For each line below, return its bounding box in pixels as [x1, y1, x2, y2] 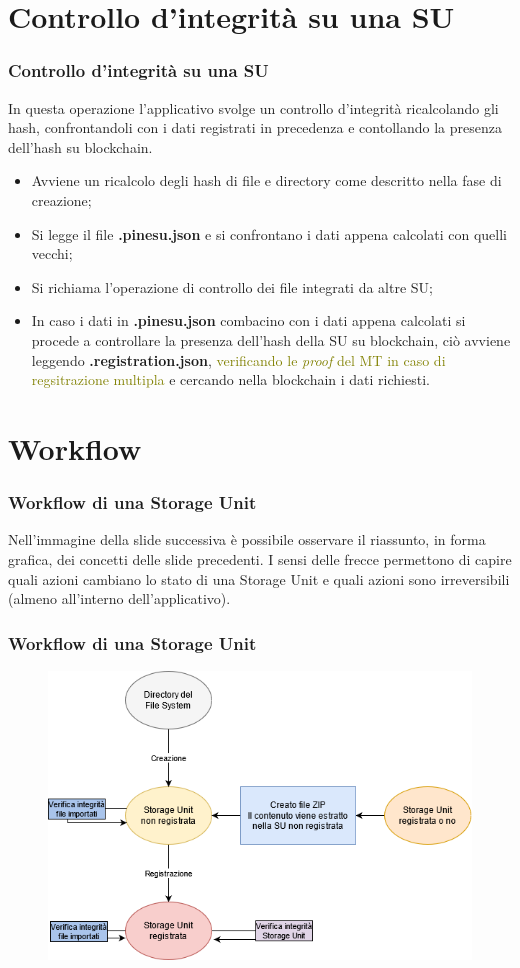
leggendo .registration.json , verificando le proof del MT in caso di [31, 349, 446, 370]
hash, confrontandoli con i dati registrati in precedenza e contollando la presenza [8, 117, 502, 138]
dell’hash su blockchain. [8, 136, 153, 157]
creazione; [31, 189, 92, 210]
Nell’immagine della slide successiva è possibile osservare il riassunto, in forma [8, 529, 486, 550]
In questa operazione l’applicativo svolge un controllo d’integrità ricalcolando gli [8, 97, 499, 118]
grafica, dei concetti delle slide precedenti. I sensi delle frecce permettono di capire [8, 548, 512, 569]
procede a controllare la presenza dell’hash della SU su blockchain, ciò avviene [31, 329, 511, 350]
